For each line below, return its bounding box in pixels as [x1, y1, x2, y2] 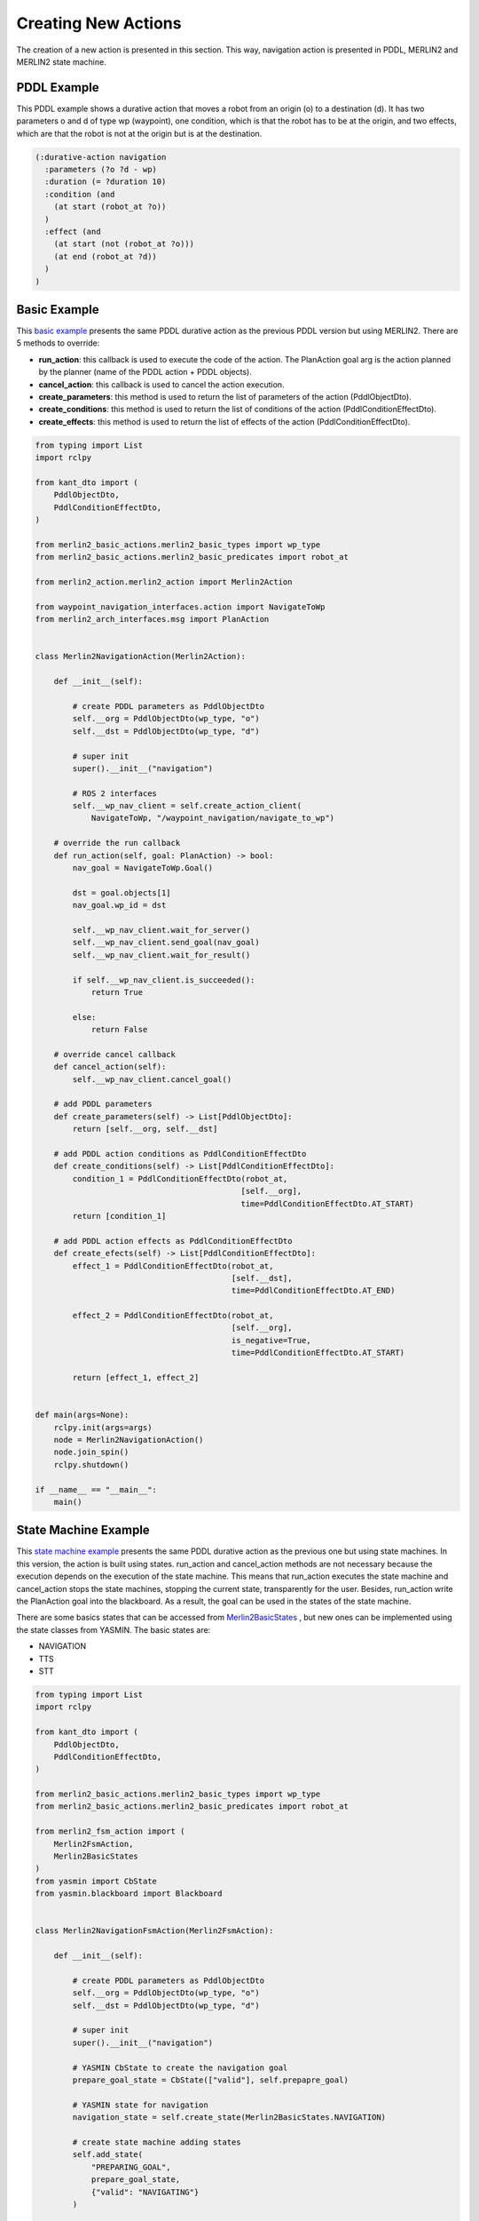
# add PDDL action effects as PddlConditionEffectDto [53, 1236, 293, 1246]
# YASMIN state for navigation [72, 2099, 208, 2110]
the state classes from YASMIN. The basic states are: [16, 1624, 211, 1635]
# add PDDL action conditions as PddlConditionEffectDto [53, 1149, 307, 1158]
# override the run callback [53, 838, 181, 848]
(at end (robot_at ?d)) [53, 251, 157, 261]
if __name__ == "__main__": [35, 1485, 157, 1494]
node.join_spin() [53, 1447, 130, 1457]
